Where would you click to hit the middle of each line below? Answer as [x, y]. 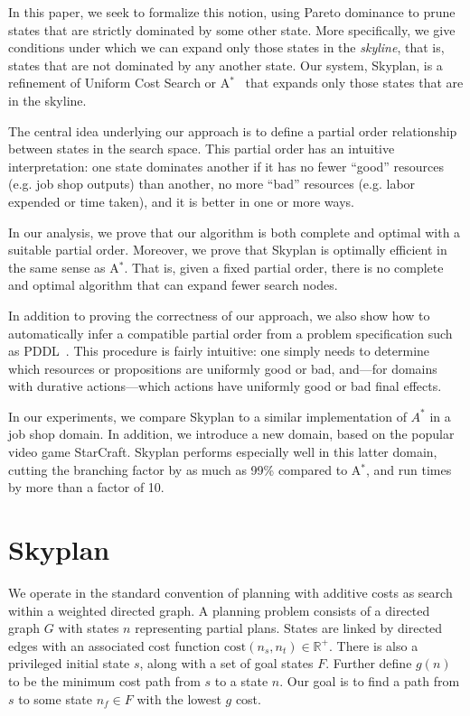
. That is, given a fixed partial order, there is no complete [284, 267]
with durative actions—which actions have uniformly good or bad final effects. [225, 386]
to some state [56, 698]
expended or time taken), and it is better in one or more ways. [181, 201]
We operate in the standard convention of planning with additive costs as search [230, 592]
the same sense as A [64, 267]
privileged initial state [69, 663]
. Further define [369, 663]
